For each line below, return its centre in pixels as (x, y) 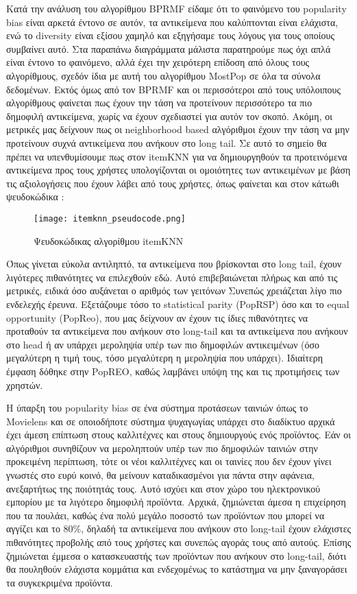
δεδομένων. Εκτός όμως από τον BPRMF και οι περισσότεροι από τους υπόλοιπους (174, 89)
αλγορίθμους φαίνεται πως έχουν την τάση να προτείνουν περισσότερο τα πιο (159, 103)
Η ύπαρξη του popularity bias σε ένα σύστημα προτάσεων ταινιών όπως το (157, 408)
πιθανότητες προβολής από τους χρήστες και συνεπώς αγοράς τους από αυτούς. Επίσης (179, 542)
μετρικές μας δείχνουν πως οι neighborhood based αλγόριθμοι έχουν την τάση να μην (178, 129)
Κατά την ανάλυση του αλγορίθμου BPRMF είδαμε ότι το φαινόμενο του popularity (176, 8)
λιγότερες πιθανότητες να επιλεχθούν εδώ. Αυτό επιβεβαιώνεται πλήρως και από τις (172, 277)
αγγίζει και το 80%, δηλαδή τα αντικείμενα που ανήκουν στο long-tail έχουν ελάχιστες (179, 528)
